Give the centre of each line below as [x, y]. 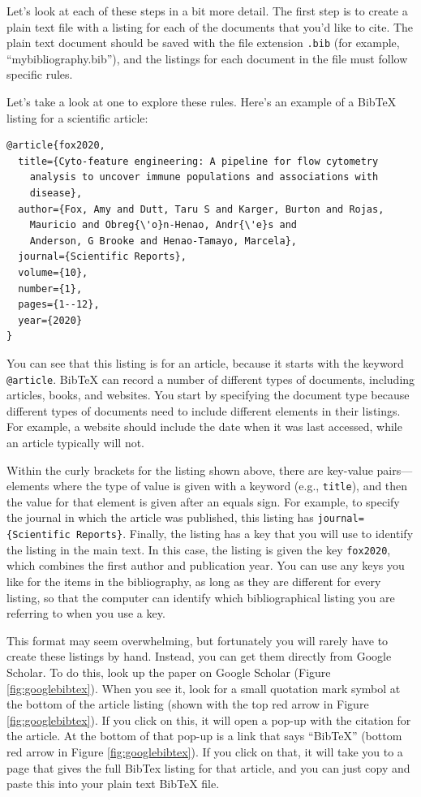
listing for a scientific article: [77, 117]
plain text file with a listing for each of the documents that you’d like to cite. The [210, 26]
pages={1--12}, [59, 305]
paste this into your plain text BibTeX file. [113, 784]
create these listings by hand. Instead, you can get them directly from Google [199, 656]
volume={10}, [53, 272]
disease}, [56, 193]
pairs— [395, 470]
